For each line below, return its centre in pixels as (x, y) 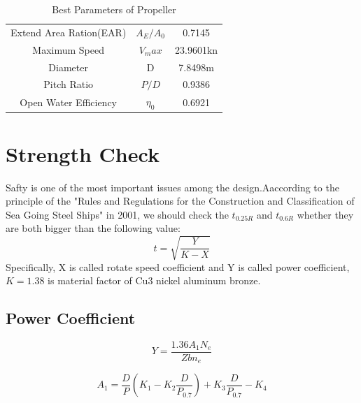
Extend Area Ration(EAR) (69, 32)
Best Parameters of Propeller (114, 9)
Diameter (68, 67)
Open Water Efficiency (69, 102)
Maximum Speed (69, 49)
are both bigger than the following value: (93, 228)
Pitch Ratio (69, 84)
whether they (325, 214)
